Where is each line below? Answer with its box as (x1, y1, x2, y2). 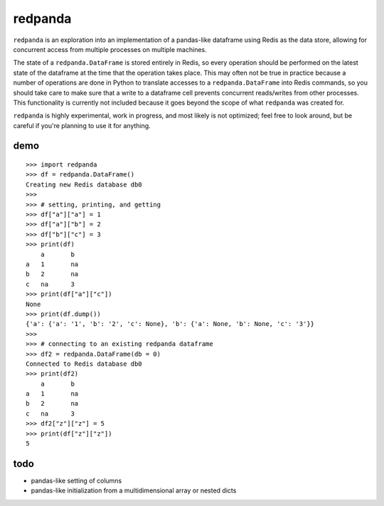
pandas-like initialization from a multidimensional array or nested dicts (31, 486, 237, 495)
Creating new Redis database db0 (26, 180, 142, 189)
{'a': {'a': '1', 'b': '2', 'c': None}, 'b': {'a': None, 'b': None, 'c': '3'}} (26, 320, 315, 328)
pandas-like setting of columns (31, 476, 122, 485)
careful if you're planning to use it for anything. (13, 121, 151, 130)
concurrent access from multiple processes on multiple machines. (13, 45, 207, 53)
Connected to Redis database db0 (26, 359, 142, 368)
